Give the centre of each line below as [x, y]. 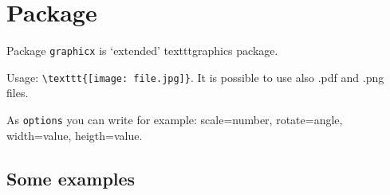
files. [18, 93]
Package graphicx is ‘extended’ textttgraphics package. [142, 51]
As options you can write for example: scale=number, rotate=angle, [175, 120]
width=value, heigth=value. [75, 135]
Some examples [71, 178]
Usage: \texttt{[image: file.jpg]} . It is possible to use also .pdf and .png [195, 77]
